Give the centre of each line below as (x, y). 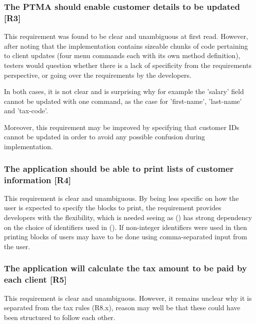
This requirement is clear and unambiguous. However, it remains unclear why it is (128, 298)
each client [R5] (36, 279)
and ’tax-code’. (26, 111)
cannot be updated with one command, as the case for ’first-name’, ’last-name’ (123, 101)
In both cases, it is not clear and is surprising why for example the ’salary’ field (124, 91)
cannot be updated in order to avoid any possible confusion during (105, 137)
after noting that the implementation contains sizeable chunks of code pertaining (126, 46)
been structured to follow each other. (60, 317)
